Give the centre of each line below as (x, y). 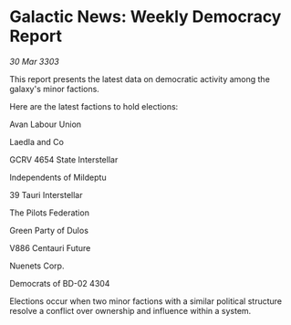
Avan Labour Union (46, 124)
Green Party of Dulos (49, 230)
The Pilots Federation (49, 213)
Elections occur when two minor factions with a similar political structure (146, 301)
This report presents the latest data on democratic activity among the (140, 79)
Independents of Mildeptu (58, 177)
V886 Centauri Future (50, 247)
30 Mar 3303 (34, 61)
